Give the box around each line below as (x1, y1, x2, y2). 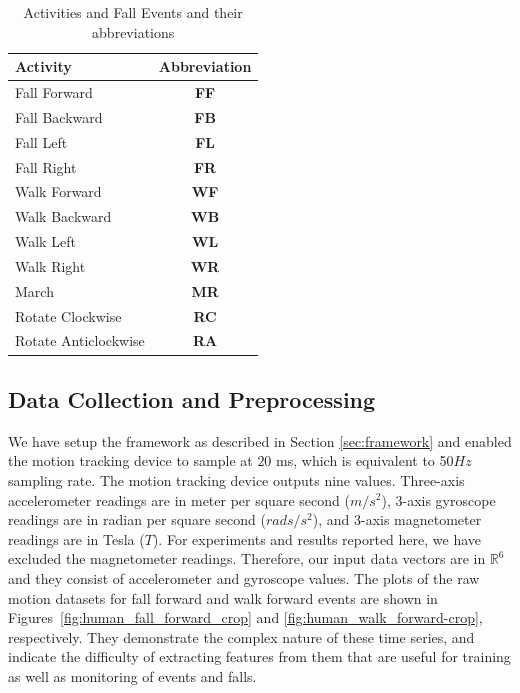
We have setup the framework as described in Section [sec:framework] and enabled (8, 430, 512, 451)
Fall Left (15, 131, 68, 152)
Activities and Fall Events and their (23, 2, 243, 22)
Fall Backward (15, 106, 103, 127)
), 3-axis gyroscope (381, 489, 496, 510)
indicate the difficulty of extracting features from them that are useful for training (8, 646, 511, 667)
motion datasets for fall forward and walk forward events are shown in (8, 587, 438, 608)
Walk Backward (15, 206, 112, 227)
